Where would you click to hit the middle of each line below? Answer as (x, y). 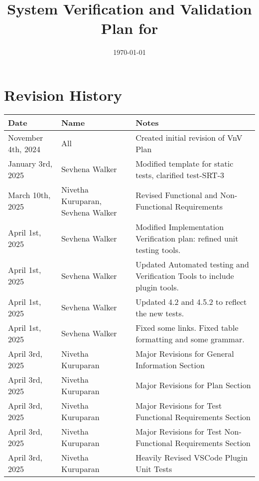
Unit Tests (154, 469)
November (26, 137)
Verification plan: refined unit (187, 238)
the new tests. (160, 313)
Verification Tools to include (185, 275)
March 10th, (29, 195)
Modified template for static (185, 163)
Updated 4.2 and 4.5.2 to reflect (191, 301)
